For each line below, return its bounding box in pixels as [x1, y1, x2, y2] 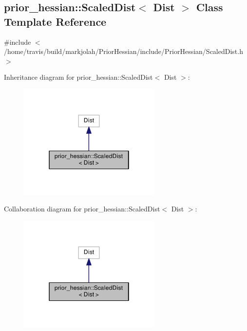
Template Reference [4, 14, 107, 29]
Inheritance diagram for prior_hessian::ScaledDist [4, 72, 153, 82]
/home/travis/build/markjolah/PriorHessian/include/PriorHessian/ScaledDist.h [4, 46, 243, 56]
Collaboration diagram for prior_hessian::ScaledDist [4, 204, 160, 214]
